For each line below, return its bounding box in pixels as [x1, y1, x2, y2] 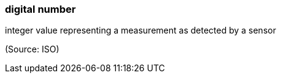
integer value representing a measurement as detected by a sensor [5, 25, 276, 36]
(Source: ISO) [5, 44, 60, 55]
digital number [5, 3, 76, 15]
